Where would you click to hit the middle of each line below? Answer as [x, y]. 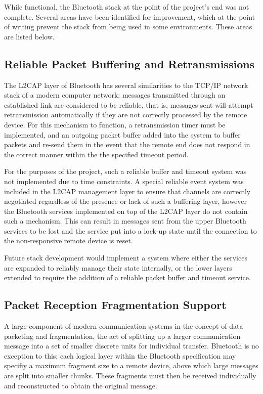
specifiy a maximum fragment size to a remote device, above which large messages [131, 365]
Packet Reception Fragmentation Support [115, 305]
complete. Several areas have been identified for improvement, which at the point [130, 16]
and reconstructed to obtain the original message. [81, 385]
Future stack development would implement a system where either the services [126, 258]
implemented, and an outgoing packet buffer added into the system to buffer [122, 134]
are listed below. [29, 36]
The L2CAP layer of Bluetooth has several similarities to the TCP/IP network [126, 85]
